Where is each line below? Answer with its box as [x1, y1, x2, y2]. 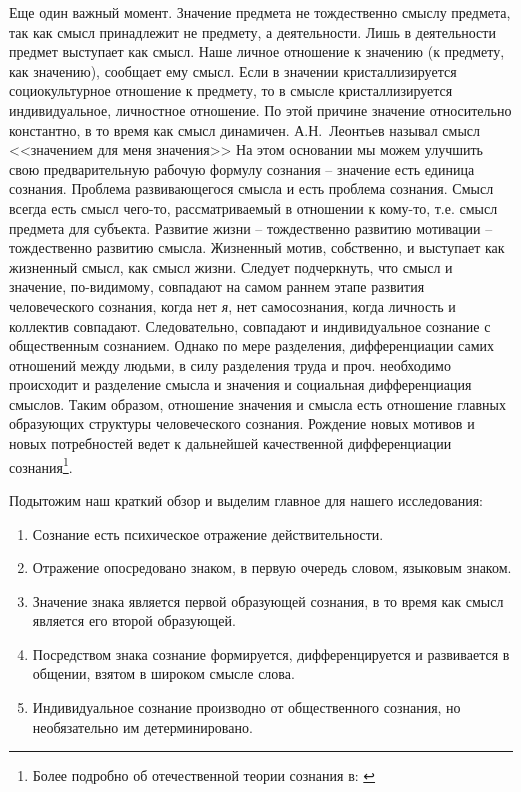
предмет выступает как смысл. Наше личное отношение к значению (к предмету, [9, 41, 505, 62]
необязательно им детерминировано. [32, 716, 253, 737]
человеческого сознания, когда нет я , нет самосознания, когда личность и [9, 295, 456, 316]
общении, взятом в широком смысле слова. [32, 663, 295, 684]
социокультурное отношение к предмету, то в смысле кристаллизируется [9, 80, 453, 101]
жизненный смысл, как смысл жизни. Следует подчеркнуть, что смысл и [9, 256, 453, 277]
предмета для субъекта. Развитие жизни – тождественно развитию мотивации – [9, 217, 493, 238]
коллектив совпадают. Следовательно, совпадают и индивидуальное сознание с [9, 315, 491, 336]
